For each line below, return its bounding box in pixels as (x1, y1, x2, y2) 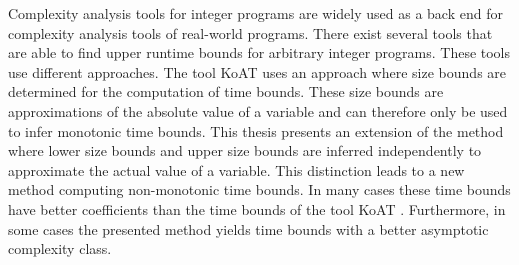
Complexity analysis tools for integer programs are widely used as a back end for (8, 3, 503, 23)
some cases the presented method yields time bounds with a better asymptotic (8, 218, 489, 239)
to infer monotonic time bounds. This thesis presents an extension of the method (8, 120, 504, 141)
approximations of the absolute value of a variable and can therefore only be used (8, 100, 508, 121)
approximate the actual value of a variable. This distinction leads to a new (8, 159, 465, 180)
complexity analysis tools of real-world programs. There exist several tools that (8, 22, 493, 43)
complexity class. (8, 238, 112, 259)
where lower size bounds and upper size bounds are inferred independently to (8, 140, 482, 161)
